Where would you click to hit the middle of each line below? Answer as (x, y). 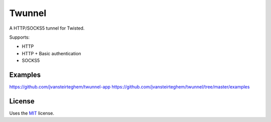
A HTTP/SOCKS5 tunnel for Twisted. (47, 28)
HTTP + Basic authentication (51, 53)
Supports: (20, 37)
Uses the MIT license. (32, 113)
